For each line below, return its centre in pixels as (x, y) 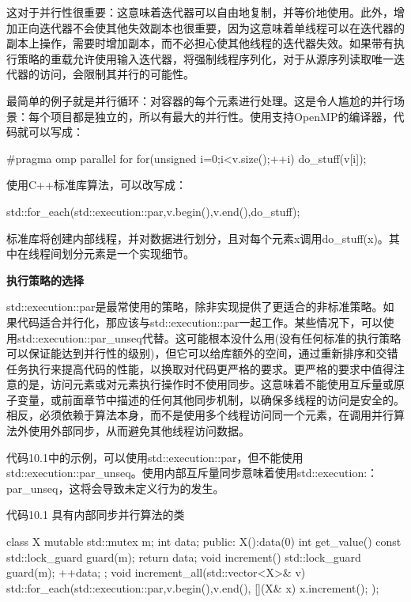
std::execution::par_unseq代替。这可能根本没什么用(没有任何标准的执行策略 (209, 337)
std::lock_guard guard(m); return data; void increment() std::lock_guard (184, 557)
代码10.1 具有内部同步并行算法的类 (96, 515)
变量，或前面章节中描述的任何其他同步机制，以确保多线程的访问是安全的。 (211, 399)
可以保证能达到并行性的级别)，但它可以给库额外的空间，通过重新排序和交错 (202, 353)
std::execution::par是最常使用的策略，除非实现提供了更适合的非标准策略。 (195, 307)
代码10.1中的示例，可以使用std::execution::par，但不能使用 (155, 457)
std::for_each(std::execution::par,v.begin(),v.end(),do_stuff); (153, 211)
